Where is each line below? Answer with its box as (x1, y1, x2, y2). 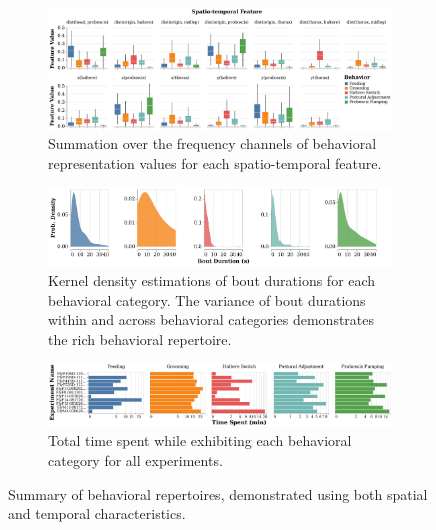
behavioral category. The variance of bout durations (48, 289, 366, 310)
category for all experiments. (48, 450, 223, 471)
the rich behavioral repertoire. (48, 328, 232, 349)
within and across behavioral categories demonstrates (48, 309, 375, 330)
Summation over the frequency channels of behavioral (48, 133, 377, 154)
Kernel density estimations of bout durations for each (48, 270, 376, 290)
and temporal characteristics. (8, 503, 186, 524)
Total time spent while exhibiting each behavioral (48, 430, 352, 451)
